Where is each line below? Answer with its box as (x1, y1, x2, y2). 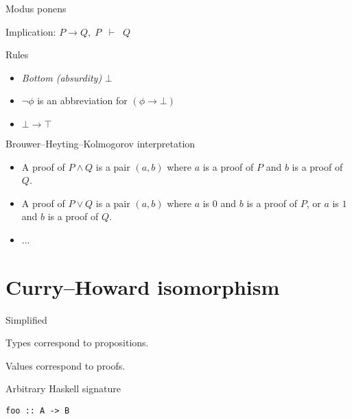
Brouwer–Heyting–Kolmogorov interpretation (5, 136, 196, 150)
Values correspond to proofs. (5, 358, 126, 372)
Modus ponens (5, 1, 67, 15)
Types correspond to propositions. (5, 335, 149, 350)
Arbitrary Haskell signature (5, 381, 121, 396)
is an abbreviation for (37, 93, 128, 108)
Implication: (5, 24, 56, 38)
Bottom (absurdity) (21, 70, 102, 84)
